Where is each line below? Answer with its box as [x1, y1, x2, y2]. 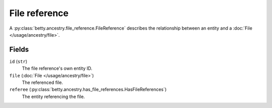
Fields [9, 45, 29, 54]
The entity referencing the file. [22, 93, 85, 99]
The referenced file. [22, 79, 63, 85]
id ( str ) [9, 58, 28, 64]
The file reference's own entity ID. [22, 65, 93, 71]
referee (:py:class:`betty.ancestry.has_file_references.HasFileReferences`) [9, 86, 167, 92]
